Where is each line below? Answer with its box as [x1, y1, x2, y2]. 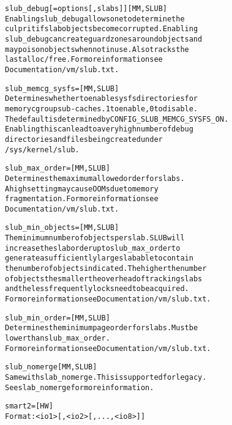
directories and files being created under [5, 135, 163, 144]
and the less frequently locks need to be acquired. [5, 284, 189, 294]
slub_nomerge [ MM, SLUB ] [5, 363, 97, 372]
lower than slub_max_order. [5, 334, 110, 343]
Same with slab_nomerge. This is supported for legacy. [5, 373, 207, 382]
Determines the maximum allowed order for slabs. [5, 174, 185, 183]
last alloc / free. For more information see [5, 55, 163, 64]
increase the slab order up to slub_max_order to [5, 243, 181, 253]
